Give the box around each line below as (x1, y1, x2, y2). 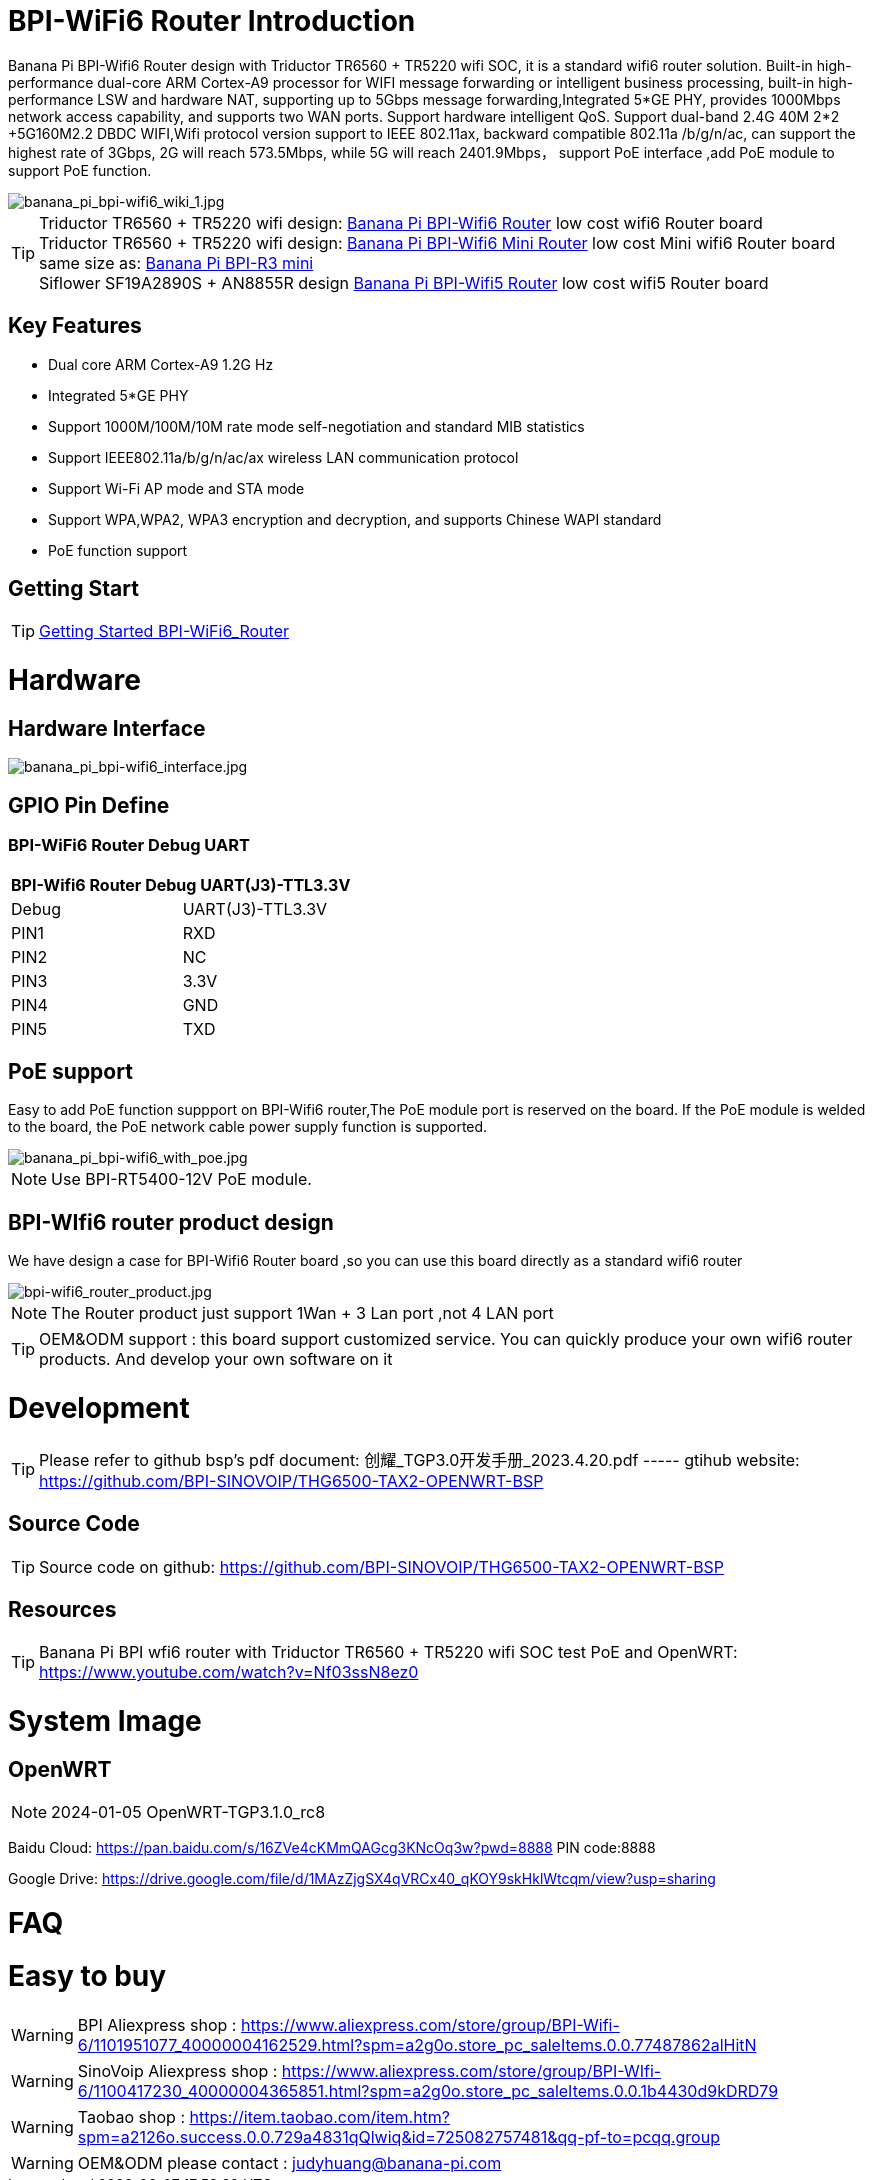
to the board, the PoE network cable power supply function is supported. (8, 1118, 488, 1136)
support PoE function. (8, 161, 152, 179)
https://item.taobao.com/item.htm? (189, 2106, 451, 2127)
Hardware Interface (8, 715, 206, 741)
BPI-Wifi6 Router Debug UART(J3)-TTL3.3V (11, 874, 351, 895)
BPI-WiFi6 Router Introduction (8, 4, 416, 38)
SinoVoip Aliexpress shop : (77, 2060, 278, 2081)
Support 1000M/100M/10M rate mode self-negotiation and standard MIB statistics (48, 417, 585, 435)
